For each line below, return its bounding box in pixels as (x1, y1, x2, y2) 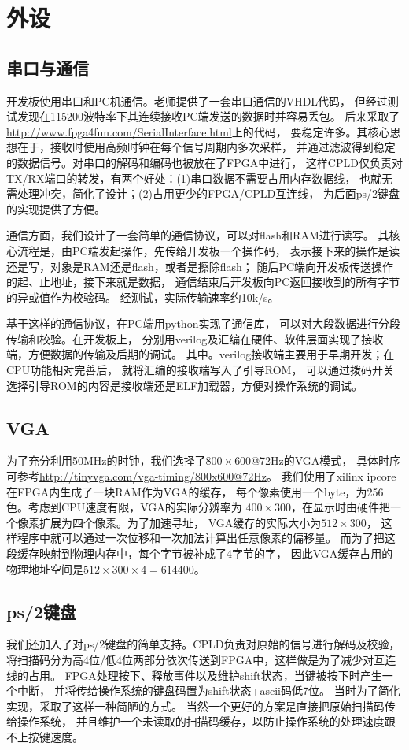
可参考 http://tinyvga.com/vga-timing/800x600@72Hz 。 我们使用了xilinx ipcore (6, 468, 396, 485)
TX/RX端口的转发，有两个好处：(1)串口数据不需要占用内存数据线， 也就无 (6, 169, 392, 186)
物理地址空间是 (6, 560, 83, 577)
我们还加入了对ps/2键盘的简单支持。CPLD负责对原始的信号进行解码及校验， (6, 636, 400, 652)
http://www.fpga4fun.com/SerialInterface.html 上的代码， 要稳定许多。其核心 (6, 123, 390, 139)
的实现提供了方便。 (6, 200, 105, 217)
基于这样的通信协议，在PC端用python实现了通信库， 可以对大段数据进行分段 (6, 315, 401, 332)
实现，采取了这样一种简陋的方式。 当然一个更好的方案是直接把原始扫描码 (6, 697, 385, 714)
